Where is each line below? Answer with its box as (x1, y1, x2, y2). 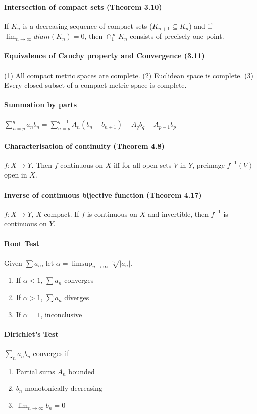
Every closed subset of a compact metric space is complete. (4, 80, 187, 90)
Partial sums (16, 366, 55, 376)
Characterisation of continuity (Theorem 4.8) (4, 140, 165, 151)
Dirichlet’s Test (4, 328, 59, 339)
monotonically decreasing (25, 383, 102, 393)
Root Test (4, 238, 40, 249)
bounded (68, 366, 95, 376)
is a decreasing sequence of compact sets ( (23, 20, 152, 31)
